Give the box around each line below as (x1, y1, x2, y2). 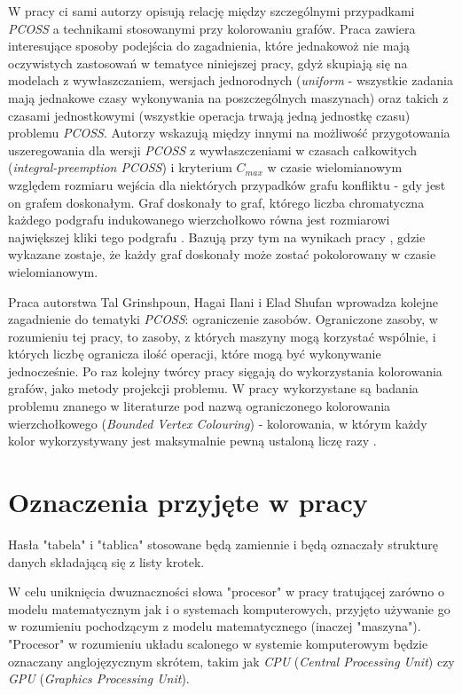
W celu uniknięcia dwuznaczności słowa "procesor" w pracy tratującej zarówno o (8, 582, 444, 601)
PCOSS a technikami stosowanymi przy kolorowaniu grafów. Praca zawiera (8, 19, 416, 37)
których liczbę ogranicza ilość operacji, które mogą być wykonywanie (8, 344, 381, 363)
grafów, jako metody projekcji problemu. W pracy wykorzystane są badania (8, 379, 419, 398)
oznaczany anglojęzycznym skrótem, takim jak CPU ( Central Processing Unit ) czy (8, 651, 455, 670)
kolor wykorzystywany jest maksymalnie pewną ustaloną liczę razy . (8, 431, 377, 450)
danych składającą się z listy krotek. (8, 552, 205, 571)
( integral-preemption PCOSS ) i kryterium (8, 158, 232, 177)
